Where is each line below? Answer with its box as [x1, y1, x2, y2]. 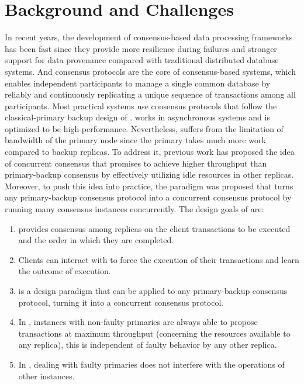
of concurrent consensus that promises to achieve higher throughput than [5, 157, 267, 169]
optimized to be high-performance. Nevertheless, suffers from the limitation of [5, 122, 284, 134]
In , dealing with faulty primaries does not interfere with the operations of [18, 358, 285, 370]
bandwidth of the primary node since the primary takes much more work [5, 134, 266, 146]
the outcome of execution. [18, 265, 111, 277]
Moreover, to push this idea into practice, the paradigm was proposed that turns [5, 179, 293, 192]
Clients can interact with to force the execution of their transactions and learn [18, 253, 299, 265]
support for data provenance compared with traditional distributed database [5, 54, 279, 66]
